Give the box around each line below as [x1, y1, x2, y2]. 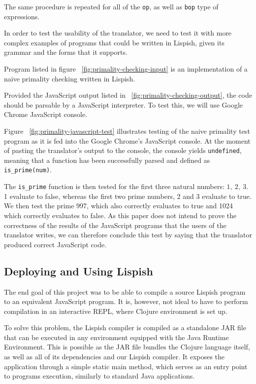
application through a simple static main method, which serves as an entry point [4, 361, 248, 371]
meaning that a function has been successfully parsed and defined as [4, 154, 210, 165]
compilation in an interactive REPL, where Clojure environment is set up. [4, 306, 227, 316]
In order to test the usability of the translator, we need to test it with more [4, 28, 232, 38]
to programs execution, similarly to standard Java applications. [4, 371, 195, 381]
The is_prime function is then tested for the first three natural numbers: [4, 181, 224, 192]
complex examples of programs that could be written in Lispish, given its [4, 37, 224, 47]
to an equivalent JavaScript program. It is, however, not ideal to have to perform [4, 296, 248, 307]
